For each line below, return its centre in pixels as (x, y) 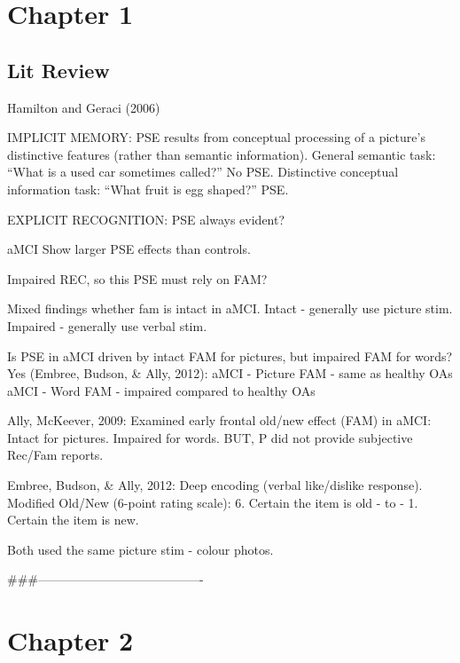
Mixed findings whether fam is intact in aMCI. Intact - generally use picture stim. (230, 308)
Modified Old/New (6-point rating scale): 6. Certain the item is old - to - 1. (213, 502)
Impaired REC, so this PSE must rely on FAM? (137, 278)
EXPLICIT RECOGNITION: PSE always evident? (146, 219)
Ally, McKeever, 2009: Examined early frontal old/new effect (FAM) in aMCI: (219, 420)
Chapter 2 (70, 640)
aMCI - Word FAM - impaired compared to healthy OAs (161, 390)
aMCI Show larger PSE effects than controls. (129, 249)
